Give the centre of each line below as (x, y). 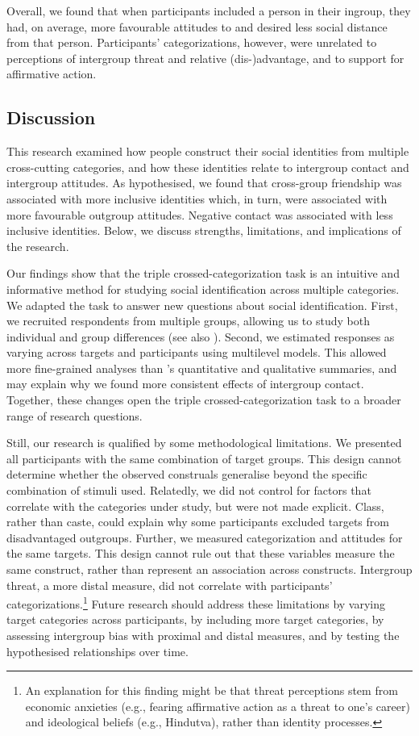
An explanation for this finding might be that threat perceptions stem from (212, 690)
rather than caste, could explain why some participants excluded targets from (198, 522)
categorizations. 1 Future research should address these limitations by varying (196, 602)
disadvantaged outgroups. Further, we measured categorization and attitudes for (205, 537)
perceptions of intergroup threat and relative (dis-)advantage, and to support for (205, 58)
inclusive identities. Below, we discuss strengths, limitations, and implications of (204, 230)
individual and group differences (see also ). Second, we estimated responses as (201, 336)
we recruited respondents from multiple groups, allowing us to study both (188, 321)
